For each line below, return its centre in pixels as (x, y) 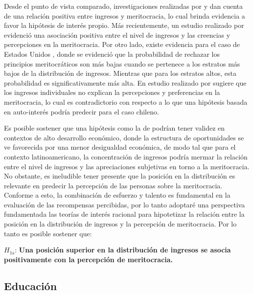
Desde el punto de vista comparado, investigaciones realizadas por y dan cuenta (123, 6)
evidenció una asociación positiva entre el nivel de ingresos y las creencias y (117, 34)
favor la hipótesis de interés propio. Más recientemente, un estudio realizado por (124, 25)
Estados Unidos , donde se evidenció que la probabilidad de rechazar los (112, 54)
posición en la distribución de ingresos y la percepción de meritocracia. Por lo (120, 224)
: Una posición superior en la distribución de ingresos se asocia (123, 250)
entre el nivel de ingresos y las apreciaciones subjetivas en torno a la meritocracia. (127, 166)
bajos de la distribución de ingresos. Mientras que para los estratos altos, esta (120, 73)
